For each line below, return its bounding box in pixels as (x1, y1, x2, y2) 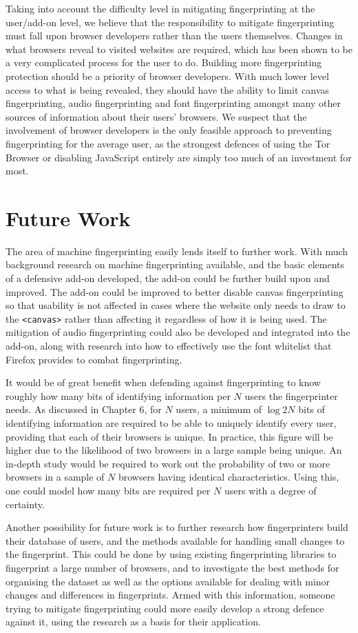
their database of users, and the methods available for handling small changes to (6, 533, 345, 547)
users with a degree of (224, 483, 317, 497)
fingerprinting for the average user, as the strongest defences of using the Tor (6, 136, 330, 150)
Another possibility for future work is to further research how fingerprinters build (6, 520, 348, 534)
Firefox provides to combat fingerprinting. (6, 352, 182, 366)
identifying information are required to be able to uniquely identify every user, (6, 416, 337, 430)
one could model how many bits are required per (6, 483, 211, 497)
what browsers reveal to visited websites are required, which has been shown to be (6, 41, 352, 56)
